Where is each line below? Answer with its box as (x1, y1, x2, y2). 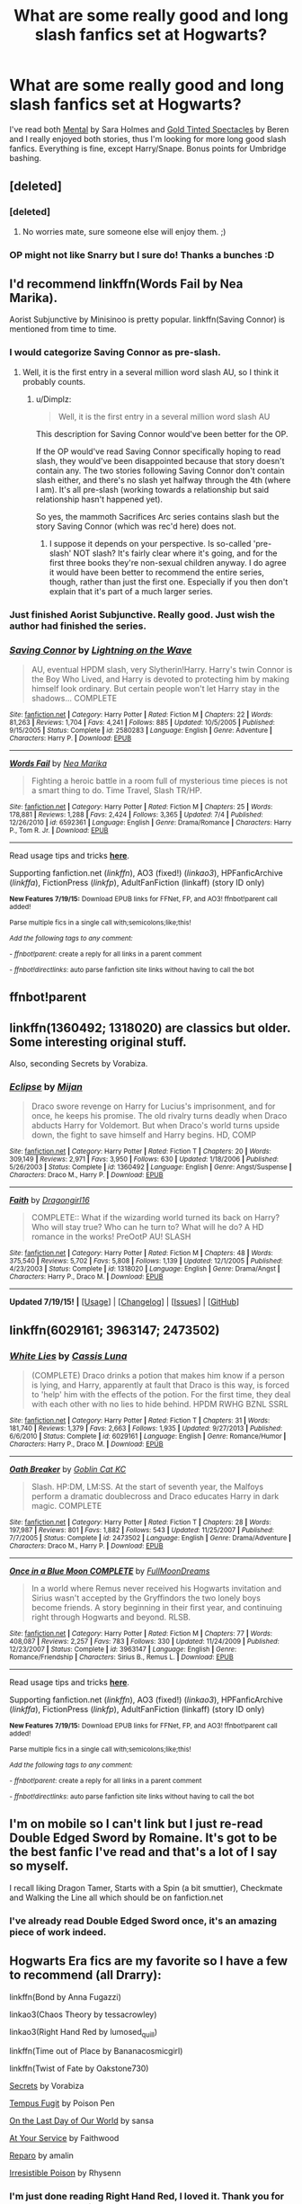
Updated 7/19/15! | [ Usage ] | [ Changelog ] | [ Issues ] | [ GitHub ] (9, 1297, 240, 1307)
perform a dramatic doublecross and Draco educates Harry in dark (31, 1491, 280, 1502)
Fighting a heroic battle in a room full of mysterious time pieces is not (31, 775, 289, 786)
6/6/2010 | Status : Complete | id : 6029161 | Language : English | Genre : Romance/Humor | (9, 1432, 287, 1441)
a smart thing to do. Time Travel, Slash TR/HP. (31, 784, 202, 796)
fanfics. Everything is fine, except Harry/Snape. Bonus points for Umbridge (9, 143, 287, 154)
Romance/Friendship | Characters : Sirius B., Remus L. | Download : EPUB (9, 1653, 234, 1662)
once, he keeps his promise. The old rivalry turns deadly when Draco (31, 1111, 288, 1121)
